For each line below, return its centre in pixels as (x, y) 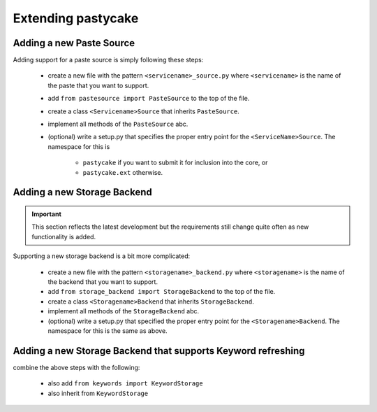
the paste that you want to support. (98, 85)
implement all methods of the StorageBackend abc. (124, 311)
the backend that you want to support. (103, 282)
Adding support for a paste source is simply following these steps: (108, 60)
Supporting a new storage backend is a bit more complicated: (102, 256)
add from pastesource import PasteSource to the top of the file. (149, 99)
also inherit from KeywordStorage (98, 393)
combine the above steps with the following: (76, 367)
